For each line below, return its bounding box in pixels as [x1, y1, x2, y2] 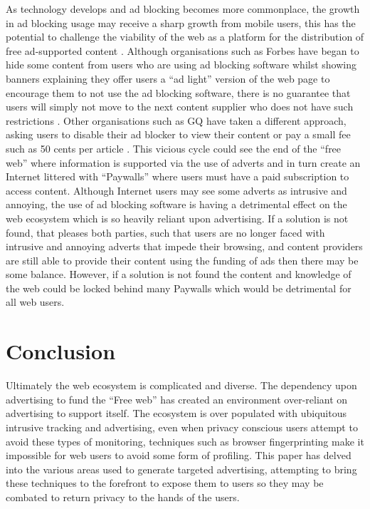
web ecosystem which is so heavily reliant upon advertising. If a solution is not [6, 210, 349, 225]
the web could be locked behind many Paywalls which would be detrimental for [6, 280, 351, 295]
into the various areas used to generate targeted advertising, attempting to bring [6, 461, 357, 476]
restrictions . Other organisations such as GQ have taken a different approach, [6, 113, 347, 128]
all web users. [6, 294, 65, 309]
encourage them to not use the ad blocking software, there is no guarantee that [6, 85, 351, 100]
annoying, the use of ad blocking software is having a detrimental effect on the [6, 197, 347, 212]
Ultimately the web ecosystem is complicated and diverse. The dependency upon [6, 378, 357, 393]
